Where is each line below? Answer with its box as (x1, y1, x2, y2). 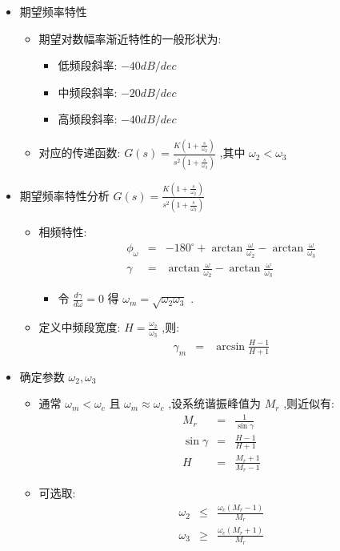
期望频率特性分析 (19, 187, 110, 203)
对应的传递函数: (38, 144, 121, 161)
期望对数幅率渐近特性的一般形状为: (38, 30, 222, 46)
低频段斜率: (58, 57, 118, 74)
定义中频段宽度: (38, 319, 121, 336)
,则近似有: (283, 395, 335, 412)
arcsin (216, 340, 246, 352)
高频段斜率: (58, 111, 118, 127)
